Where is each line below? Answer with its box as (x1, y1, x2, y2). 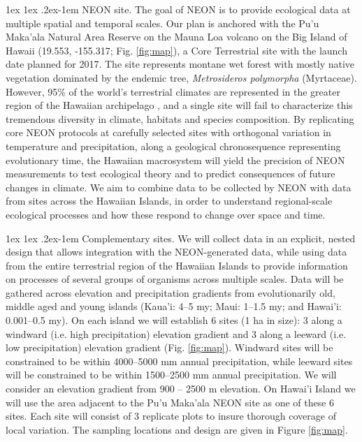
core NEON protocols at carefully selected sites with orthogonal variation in (6, 125, 331, 140)
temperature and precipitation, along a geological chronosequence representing (6, 138, 341, 153)
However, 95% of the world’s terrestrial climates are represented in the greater (6, 84, 340, 98)
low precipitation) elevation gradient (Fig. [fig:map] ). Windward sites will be (6, 340, 333, 355)
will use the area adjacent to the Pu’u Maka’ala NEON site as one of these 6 (6, 395, 335, 409)
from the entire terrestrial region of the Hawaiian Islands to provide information (6, 258, 348, 272)
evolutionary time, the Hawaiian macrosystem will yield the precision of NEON (6, 152, 345, 167)
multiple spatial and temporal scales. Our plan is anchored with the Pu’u (6, 15, 319, 30)
